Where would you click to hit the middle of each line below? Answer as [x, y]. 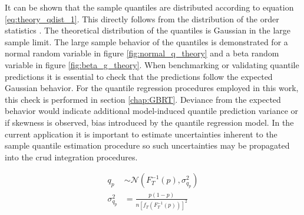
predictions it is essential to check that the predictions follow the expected [139, 76]
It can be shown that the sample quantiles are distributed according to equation [149, 7]
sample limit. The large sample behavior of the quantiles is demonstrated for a [146, 41]
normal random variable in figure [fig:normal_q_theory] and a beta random [142, 53]
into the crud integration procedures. [71, 157]
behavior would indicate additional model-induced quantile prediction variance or [152, 111]
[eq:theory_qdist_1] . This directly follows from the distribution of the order [142, 19]
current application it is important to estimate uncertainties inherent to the [141, 134]
